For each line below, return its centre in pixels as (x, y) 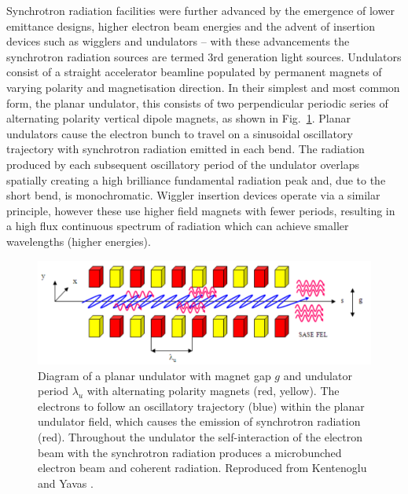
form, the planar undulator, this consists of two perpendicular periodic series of (197, 102)
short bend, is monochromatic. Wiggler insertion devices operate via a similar (193, 195)
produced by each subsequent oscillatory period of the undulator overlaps (183, 164)
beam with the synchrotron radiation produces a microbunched (190, 452)
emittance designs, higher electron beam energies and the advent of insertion (191, 26)
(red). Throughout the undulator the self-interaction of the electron (200, 436)
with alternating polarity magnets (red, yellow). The (213, 391)
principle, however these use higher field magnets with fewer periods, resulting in (201, 210)
